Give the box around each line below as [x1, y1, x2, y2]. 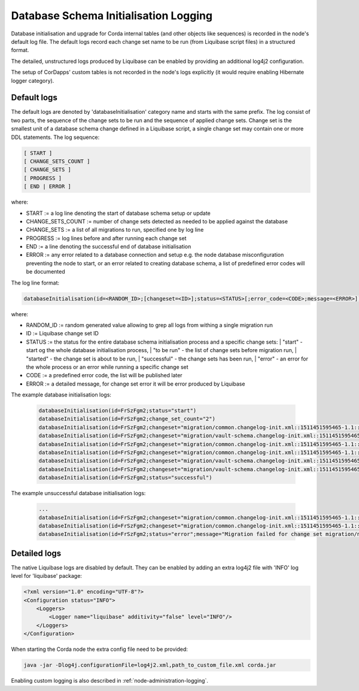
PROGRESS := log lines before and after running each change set [26, 234, 187, 242]
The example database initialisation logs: [11, 391, 112, 398]
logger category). [11, 77, 54, 84]
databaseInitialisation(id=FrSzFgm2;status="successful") [38, 474, 212, 481]
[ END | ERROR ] [23, 183, 72, 190]
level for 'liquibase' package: [11, 572, 82, 580]
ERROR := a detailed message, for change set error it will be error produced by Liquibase [26, 380, 245, 387]
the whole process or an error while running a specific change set [26, 363, 188, 371]
